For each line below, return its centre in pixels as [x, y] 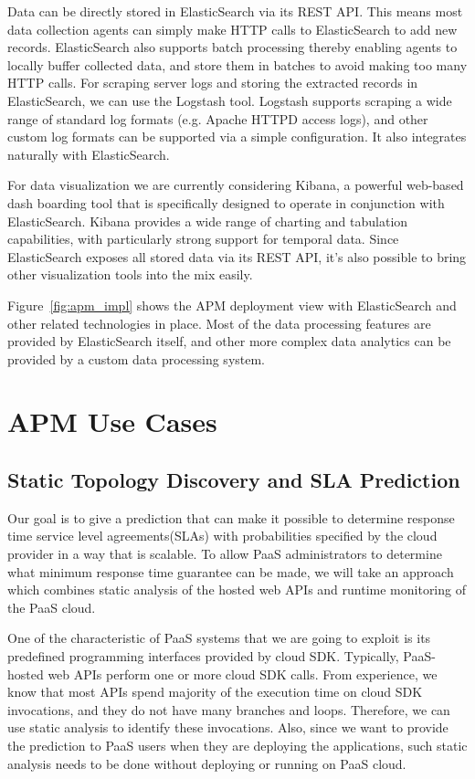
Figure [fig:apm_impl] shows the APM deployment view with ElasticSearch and [232, 305]
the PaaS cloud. [52, 607]
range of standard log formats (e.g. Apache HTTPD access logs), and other [218, 118]
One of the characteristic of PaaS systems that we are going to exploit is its [219, 638]
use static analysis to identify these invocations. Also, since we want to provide [228, 727]
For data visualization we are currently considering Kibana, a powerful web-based [236, 185]
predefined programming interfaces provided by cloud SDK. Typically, [203, 656]
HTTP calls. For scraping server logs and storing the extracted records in [213, 83]
